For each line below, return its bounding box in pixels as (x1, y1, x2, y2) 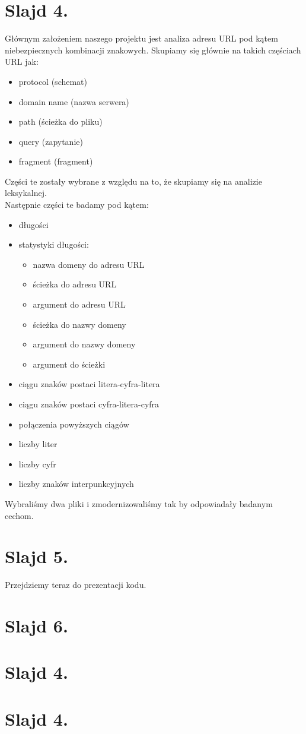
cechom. (5, 509, 34, 521)
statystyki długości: (18, 238, 89, 251)
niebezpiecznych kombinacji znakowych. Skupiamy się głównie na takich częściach (5, 43, 301, 56)
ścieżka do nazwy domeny (33, 318, 126, 330)
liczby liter (18, 438, 58, 450)
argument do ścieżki (33, 357, 106, 370)
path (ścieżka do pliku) (18, 115, 103, 128)
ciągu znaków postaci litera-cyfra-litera (18, 378, 160, 390)
